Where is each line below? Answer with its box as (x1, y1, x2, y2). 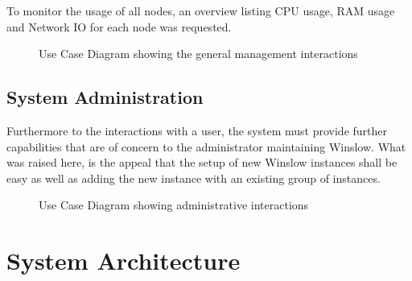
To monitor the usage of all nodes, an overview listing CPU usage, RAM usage (6, 2, 395, 19)
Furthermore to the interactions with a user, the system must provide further (6, 122, 388, 138)
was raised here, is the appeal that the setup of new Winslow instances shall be (6, 154, 398, 171)
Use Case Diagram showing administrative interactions (39, 196, 309, 213)
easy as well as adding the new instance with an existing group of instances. (6, 169, 381, 186)
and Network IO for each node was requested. (6, 18, 232, 35)
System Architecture (6, 244, 241, 277)
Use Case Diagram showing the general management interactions (39, 45, 358, 62)
